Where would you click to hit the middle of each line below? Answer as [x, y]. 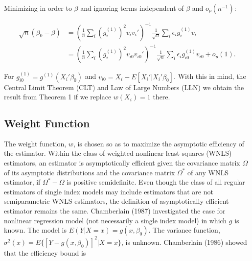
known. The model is [35, 230]
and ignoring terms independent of [132, 8]
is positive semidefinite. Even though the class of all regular [156, 182]
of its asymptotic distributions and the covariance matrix [90, 172]
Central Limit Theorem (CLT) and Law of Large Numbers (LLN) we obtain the [124, 87]
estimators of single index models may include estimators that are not [109, 191]
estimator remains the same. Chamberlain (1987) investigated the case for [115, 211]
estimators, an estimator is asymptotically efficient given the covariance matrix [122, 163]
